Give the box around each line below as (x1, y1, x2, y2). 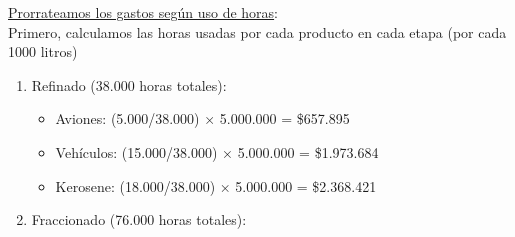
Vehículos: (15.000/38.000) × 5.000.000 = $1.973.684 (55, 141, 379, 162)
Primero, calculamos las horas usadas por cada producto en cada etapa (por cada (8, 21, 507, 42)
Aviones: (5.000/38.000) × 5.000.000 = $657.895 (55, 108, 350, 129)
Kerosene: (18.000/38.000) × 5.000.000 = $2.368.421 (55, 175, 377, 196)
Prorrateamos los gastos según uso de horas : (8, 2, 278, 22)
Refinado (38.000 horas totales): (31, 74, 227, 95)
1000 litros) (8, 41, 78, 62)
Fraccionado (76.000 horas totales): (31, 209, 247, 230)
